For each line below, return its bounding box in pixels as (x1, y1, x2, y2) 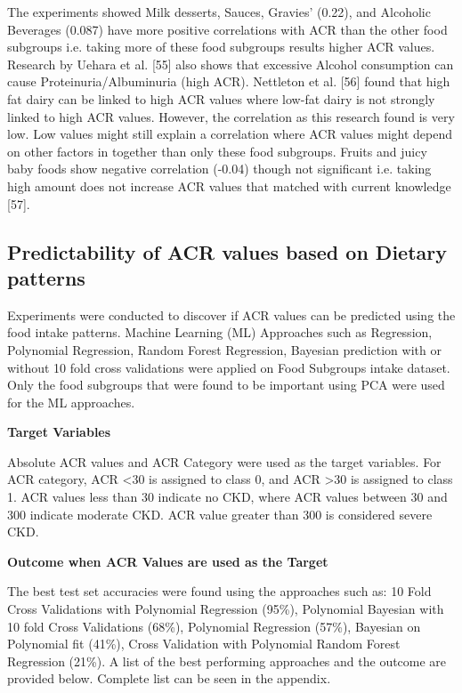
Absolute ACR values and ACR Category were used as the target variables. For (7, 452, 442, 471)
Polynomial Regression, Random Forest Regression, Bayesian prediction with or (7, 340, 442, 359)
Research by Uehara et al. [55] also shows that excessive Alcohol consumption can (7, 54, 454, 73)
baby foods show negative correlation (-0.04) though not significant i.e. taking (7, 159, 432, 178)
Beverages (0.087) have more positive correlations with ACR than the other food (7, 20, 448, 38)
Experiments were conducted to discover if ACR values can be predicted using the (7, 305, 456, 324)
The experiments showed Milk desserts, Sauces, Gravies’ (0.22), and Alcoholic (7, 3, 431, 20)
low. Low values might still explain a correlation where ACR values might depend (7, 125, 453, 143)
